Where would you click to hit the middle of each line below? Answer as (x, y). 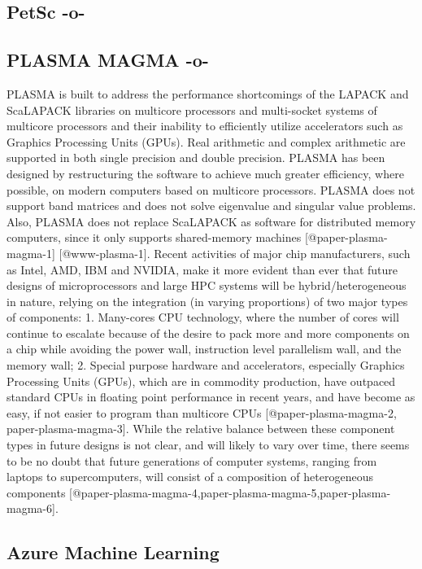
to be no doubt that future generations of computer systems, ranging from (192, 460)
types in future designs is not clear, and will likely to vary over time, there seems (208, 445)
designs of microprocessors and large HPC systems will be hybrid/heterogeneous (207, 285)
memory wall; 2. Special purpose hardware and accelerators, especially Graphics (206, 365)
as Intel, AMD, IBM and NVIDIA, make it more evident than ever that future (202, 269)
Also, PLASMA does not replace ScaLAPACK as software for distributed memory (211, 221)
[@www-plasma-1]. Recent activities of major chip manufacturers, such (235, 253)
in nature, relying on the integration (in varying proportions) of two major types (207, 301)
